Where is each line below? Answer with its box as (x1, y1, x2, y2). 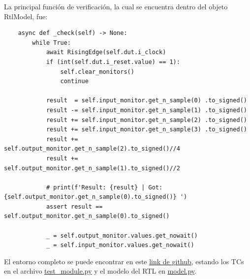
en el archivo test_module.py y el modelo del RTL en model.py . (4, 266, 196, 276)
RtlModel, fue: (4, 11, 48, 21)
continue (60, 78, 89, 85)
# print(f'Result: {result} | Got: (46, 184, 163, 191)
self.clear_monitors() (60, 68, 134, 75)
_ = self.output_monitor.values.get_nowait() (46, 232, 198, 239)
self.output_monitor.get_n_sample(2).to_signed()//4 (4, 145, 180, 153)
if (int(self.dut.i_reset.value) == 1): (46, 58, 180, 65)
